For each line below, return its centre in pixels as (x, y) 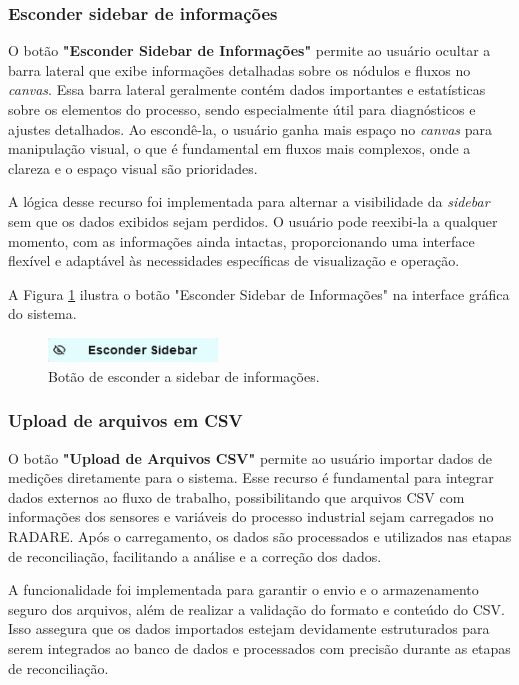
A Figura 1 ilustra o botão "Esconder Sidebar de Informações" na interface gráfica (259, 293)
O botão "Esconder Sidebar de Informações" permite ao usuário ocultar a (249, 50)
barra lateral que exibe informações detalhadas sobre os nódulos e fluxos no (239, 69)
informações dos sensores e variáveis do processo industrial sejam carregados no (251, 516)
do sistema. (42, 313)
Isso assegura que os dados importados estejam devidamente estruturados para (249, 628)
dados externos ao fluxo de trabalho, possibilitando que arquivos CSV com (236, 496)
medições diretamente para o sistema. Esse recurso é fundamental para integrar (251, 477)
